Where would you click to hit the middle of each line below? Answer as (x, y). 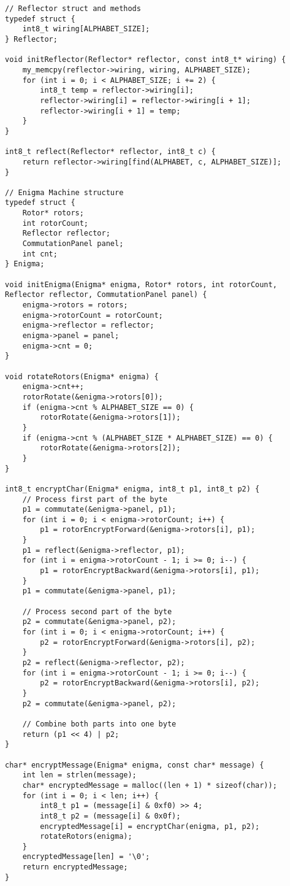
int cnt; (40, 254)
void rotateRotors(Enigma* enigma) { (82, 376)
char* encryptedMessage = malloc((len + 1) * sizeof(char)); (150, 785)
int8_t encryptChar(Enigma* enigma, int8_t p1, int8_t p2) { (132, 489)
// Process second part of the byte (97, 611)
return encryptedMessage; (75, 867)
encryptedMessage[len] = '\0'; (86, 857)
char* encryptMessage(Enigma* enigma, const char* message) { (135, 765)
